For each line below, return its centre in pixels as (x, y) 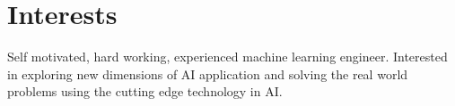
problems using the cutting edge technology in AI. (145, 91)
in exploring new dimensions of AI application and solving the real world (208, 73)
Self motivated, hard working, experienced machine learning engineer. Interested (227, 57)
